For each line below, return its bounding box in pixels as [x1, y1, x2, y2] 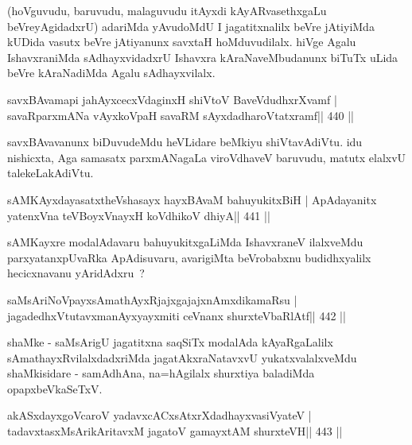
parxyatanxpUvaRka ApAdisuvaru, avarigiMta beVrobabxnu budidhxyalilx [7, 249, 371, 265]
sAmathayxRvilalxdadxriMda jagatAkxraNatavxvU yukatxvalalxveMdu [7, 349, 357, 366]
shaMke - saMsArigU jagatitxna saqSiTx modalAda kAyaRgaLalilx [7, 334, 333, 350]
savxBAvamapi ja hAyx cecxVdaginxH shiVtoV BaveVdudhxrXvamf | [7, 91, 337, 107]
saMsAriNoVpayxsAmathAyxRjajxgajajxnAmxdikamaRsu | [7, 291, 297, 308]
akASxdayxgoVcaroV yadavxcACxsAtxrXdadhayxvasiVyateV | [7, 407, 312, 424]
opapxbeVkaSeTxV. [7, 380, 103, 397]
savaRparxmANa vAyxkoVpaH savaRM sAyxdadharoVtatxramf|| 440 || [7, 106, 354, 123]
